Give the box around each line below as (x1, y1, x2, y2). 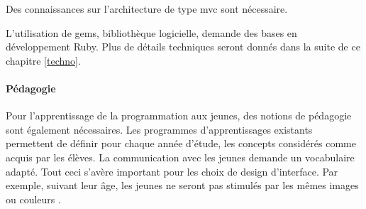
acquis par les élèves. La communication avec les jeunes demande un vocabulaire (6, 149, 355, 164)
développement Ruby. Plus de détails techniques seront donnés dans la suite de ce (6, 39, 360, 54)
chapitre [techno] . (6, 53, 81, 68)
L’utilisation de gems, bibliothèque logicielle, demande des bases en (6, 25, 297, 40)
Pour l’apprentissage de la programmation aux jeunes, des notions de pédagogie (6, 108, 352, 123)
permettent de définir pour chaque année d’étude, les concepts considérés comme (6, 136, 356, 151)
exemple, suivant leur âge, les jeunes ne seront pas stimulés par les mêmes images (6, 178, 359, 193)
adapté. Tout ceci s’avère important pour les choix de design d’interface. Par (6, 164, 338, 178)
